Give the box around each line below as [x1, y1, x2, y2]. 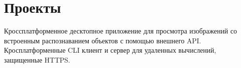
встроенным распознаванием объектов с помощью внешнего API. [4, 35, 201, 45]
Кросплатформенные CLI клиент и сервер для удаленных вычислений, [4, 45, 216, 55]
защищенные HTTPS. [4, 54, 70, 65]
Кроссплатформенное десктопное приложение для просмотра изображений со [4, 26, 237, 36]
